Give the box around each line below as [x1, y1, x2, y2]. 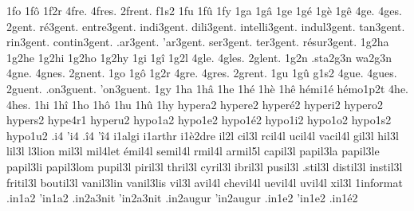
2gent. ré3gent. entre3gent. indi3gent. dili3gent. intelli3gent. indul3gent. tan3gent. [6, 18, 405, 34]
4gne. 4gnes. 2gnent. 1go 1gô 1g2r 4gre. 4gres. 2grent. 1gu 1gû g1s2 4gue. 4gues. [6, 64, 397, 81]
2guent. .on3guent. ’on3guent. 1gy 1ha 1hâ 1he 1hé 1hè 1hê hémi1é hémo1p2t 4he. [6, 80, 408, 96]
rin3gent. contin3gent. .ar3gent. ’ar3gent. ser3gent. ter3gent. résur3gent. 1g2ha [6, 33, 389, 50]
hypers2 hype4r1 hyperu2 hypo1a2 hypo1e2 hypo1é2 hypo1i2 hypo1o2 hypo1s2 [6, 111, 392, 128]
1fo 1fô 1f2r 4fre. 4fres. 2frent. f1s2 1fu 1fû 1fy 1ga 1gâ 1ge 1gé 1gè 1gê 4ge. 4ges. [6, 2, 402, 18]
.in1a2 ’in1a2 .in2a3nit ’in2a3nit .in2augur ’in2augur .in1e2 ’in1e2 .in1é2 [6, 190, 358, 206]
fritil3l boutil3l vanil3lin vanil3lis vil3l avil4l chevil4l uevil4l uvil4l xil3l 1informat [6, 174, 403, 190]
